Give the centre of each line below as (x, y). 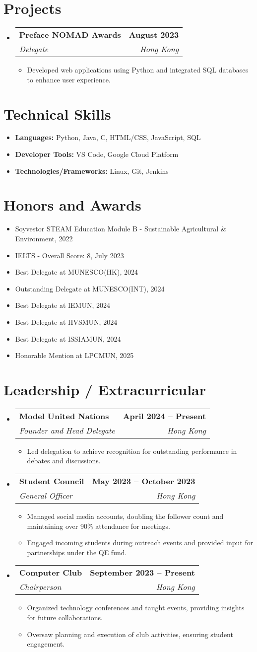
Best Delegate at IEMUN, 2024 (63, 305)
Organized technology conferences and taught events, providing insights (136, 608)
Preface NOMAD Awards (70, 35)
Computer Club (51, 573)
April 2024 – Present (164, 416)
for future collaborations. (65, 617)
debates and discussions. (64, 461)
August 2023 (154, 35)
